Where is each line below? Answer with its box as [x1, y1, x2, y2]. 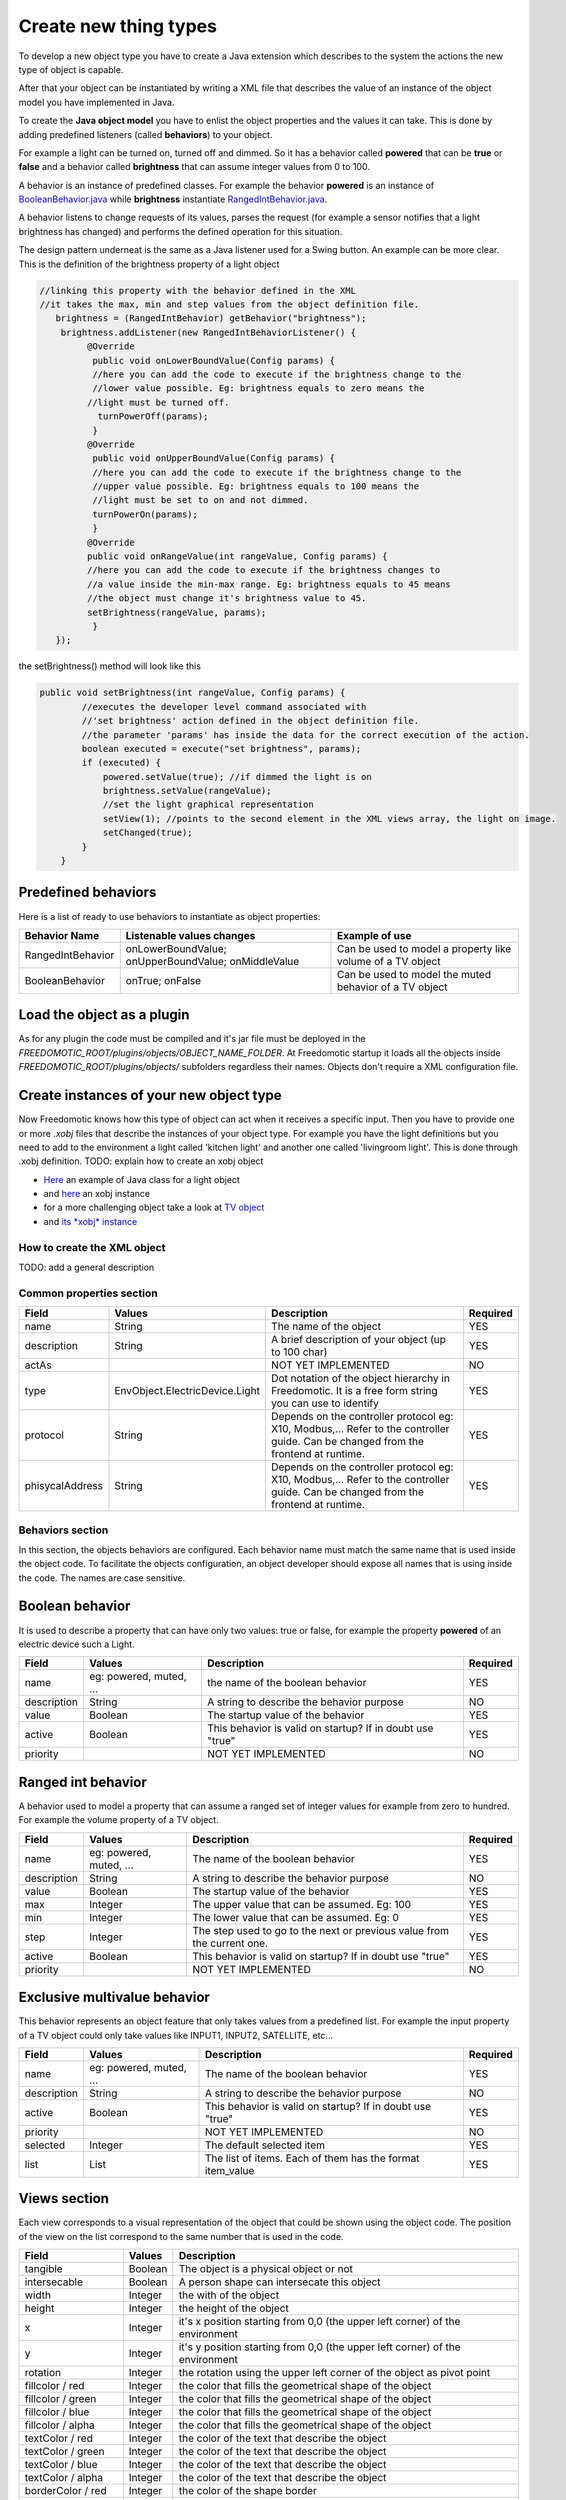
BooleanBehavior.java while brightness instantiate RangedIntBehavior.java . [18, 193, 328, 205]
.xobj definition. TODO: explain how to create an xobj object [18, 1155, 264, 1167]
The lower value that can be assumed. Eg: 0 [192, 1910, 400, 1924]
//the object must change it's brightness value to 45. [86, 593, 367, 604]
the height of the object [178, 2301, 289, 2315]
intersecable [24, 2275, 84, 2289]
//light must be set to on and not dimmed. [91, 495, 309, 506]
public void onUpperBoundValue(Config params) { [91, 453, 335, 464]
